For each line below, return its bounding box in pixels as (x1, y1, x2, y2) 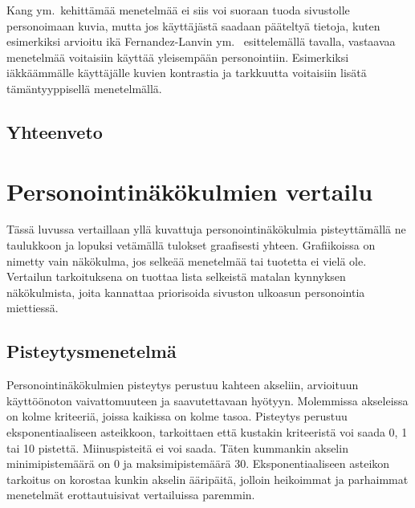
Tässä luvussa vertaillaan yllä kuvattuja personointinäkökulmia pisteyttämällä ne (6, 221, 406, 238)
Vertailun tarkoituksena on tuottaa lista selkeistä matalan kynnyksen (6, 268, 346, 285)
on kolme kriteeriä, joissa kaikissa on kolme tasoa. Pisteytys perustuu (6, 408, 348, 425)
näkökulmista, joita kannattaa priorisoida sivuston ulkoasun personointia (6, 283, 365, 300)
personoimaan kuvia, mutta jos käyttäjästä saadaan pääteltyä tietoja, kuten (6, 17, 380, 34)
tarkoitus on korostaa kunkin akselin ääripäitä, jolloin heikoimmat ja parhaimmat (6, 470, 409, 487)
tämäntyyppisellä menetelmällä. (6, 79, 162, 96)
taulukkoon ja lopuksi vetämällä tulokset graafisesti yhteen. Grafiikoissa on (6, 237, 376, 254)
